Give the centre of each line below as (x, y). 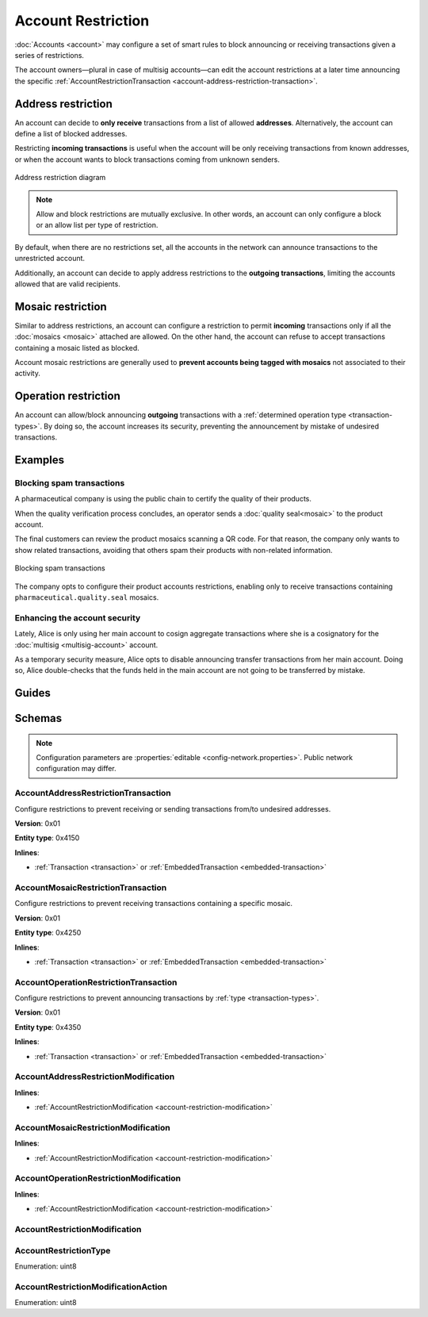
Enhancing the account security (78, 617)
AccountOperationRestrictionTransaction (96, 982)
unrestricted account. (50, 259)
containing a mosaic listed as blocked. (77, 347)
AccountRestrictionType (63, 1250)
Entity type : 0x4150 (47, 838)
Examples (40, 460)
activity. (28, 374)
